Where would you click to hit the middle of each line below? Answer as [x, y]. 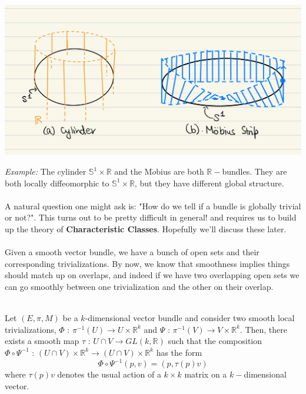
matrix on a [206, 374]
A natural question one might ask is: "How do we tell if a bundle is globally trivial [153, 206]
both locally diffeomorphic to [57, 183]
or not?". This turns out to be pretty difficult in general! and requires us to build [151, 217]
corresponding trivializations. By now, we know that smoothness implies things [147, 263]
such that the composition [215, 341]
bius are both [180, 171]
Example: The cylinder [46, 171]
